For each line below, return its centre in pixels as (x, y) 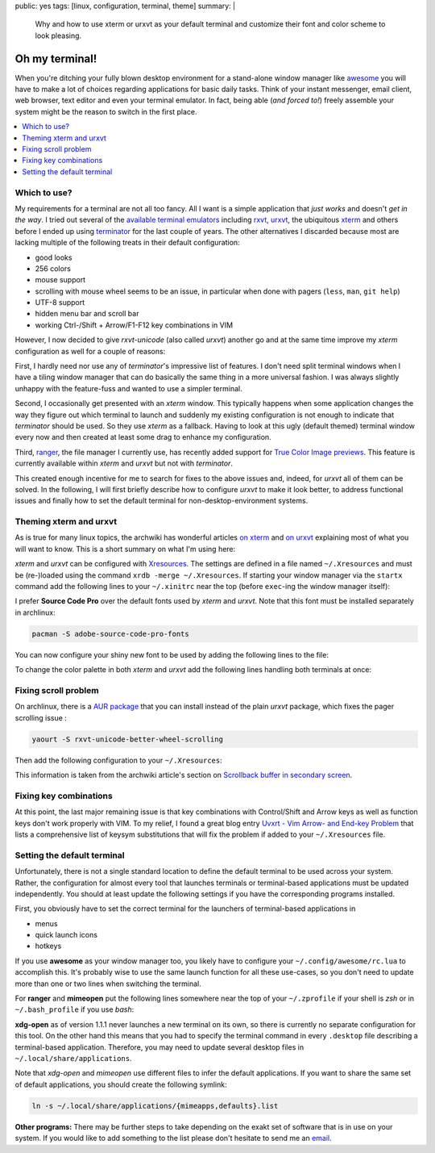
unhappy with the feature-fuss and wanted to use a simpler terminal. (128, 388)
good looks (54, 257)
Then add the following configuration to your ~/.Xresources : (119, 760)
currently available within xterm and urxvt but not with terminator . (124, 463)
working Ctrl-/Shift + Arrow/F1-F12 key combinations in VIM (134, 325)
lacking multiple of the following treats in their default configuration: (128, 243)
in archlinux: (35, 612)
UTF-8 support (60, 303)
